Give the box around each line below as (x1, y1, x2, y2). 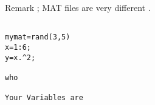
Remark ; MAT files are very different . (5, 1, 151, 13)
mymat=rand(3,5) (5, 33, 71, 42)
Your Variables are (5, 93, 83, 103)
